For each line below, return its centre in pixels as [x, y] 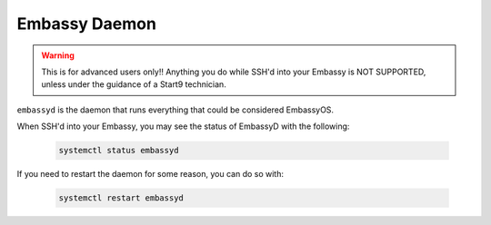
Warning [58, 55]
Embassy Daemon [86, 24]
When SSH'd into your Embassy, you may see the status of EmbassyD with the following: [183, 126]
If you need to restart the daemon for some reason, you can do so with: [150, 174]
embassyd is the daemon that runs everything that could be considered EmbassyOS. [175, 110]
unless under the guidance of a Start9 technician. [134, 84]
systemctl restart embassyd [121, 198]
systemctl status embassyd [119, 151]
